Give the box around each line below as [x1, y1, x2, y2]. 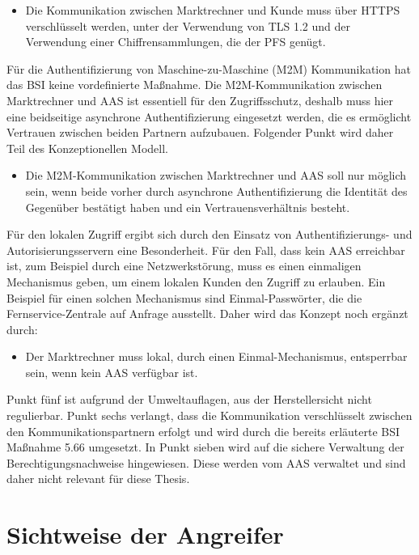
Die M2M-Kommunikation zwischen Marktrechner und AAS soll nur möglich [25, 167, 407, 184]
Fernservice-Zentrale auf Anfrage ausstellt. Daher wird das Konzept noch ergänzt [6, 305, 408, 322]
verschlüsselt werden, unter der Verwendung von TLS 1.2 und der [25, 17, 351, 34]
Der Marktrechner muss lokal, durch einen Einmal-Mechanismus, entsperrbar [25, 348, 408, 365]
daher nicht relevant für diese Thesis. [6, 470, 190, 487]
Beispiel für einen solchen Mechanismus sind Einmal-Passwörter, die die [6, 289, 362, 306]
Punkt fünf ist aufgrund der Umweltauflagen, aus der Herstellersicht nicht [6, 391, 372, 408]
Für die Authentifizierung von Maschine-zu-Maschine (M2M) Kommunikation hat [6, 60, 411, 77]
